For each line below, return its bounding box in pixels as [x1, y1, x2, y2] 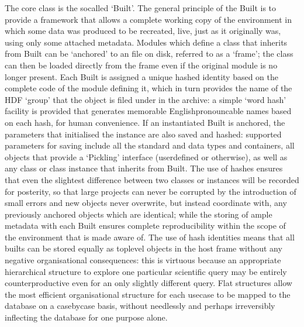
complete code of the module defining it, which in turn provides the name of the [5, 82, 292, 94]
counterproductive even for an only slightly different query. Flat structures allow [5, 277, 292, 289]
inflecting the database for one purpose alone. [5, 311, 168, 323]
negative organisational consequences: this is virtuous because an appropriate [5, 254, 281, 266]
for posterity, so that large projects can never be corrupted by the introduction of [5, 185, 296, 197]
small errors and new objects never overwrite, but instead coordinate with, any [5, 197, 287, 209]
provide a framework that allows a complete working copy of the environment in [5, 13, 292, 25]
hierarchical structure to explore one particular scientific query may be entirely [5, 265, 287, 277]
